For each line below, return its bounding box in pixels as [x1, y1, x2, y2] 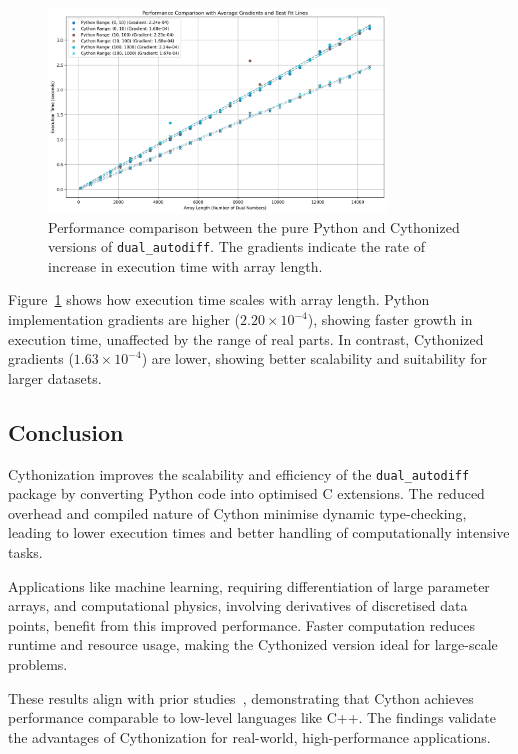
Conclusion [8, 416, 124, 447]
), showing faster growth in [307, 309, 473, 330]
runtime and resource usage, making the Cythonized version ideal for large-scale [8, 634, 498, 655]
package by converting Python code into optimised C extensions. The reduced [8, 483, 485, 504]
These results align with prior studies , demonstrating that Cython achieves [8, 687, 474, 708]
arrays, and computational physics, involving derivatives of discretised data [8, 595, 468, 616]
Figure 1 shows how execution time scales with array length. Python [8, 289, 430, 310]
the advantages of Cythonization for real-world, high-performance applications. [8, 726, 491, 747]
